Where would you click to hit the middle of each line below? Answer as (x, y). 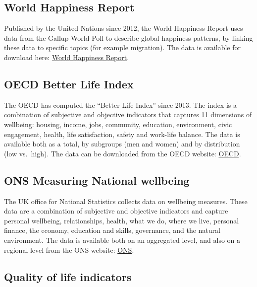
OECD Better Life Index (69, 84)
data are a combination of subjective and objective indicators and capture (116, 211)
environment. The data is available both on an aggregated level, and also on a (122, 240)
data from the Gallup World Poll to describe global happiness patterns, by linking (128, 37)
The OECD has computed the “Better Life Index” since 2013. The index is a (120, 105)
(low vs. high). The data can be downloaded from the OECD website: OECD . (123, 153)
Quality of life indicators (68, 276)
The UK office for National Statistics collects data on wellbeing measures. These (126, 201)
